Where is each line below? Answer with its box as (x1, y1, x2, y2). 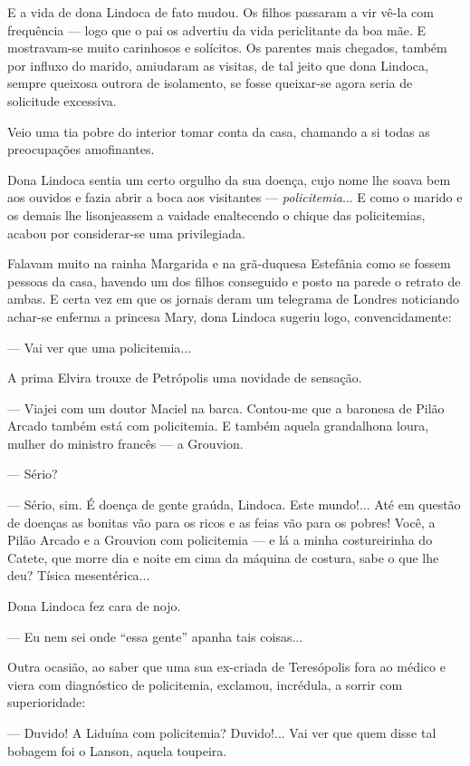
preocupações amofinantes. (7, 140, 155, 159)
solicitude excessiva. (7, 91, 117, 110)
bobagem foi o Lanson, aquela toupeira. (7, 741, 227, 760)
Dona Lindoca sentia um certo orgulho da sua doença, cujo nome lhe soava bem (7, 170, 451, 189)
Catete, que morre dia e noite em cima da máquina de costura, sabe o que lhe (7, 548, 439, 567)
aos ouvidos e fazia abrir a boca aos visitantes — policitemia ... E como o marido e (7, 188, 463, 207)
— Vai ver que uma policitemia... (7, 337, 192, 356)
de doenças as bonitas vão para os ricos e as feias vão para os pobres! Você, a (7, 512, 436, 531)
